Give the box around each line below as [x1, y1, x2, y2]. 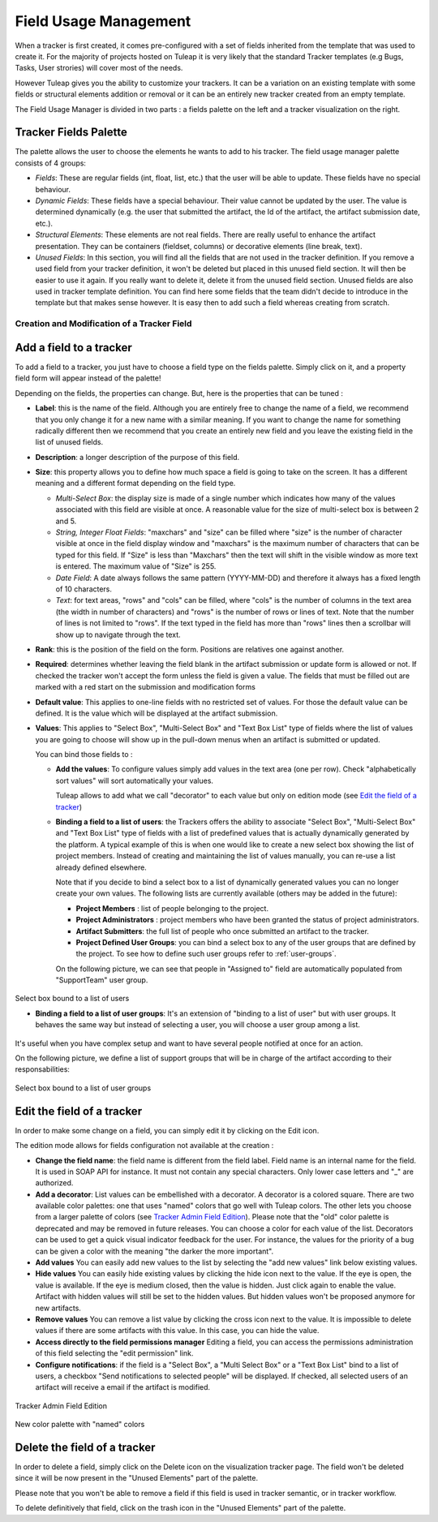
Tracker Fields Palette [15, 126, 127, 140]
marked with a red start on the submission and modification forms [35, 682, 255, 692]
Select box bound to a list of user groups [15, 1083, 152, 1093]
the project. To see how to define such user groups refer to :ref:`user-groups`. [75, 949, 337, 959]
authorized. [35, 1178, 74, 1188]
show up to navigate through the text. [55, 630, 182, 639]
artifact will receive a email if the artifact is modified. [35, 1382, 211, 1392]
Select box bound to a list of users [15, 994, 130, 1004]
